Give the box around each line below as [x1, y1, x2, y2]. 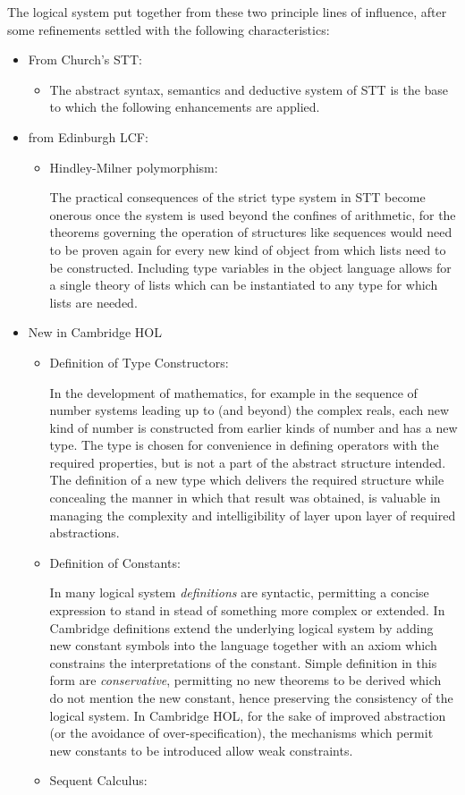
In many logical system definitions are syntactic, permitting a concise [49, 583, 429, 602]
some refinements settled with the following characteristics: [7, 20, 330, 38]
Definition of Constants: [49, 553, 181, 571]
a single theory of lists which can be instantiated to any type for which [49, 275, 438, 294]
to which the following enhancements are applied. [49, 97, 320, 116]
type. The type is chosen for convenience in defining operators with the [49, 436, 439, 454]
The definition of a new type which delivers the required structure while [49, 470, 444, 489]
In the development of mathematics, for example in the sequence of [49, 383, 418, 402]
